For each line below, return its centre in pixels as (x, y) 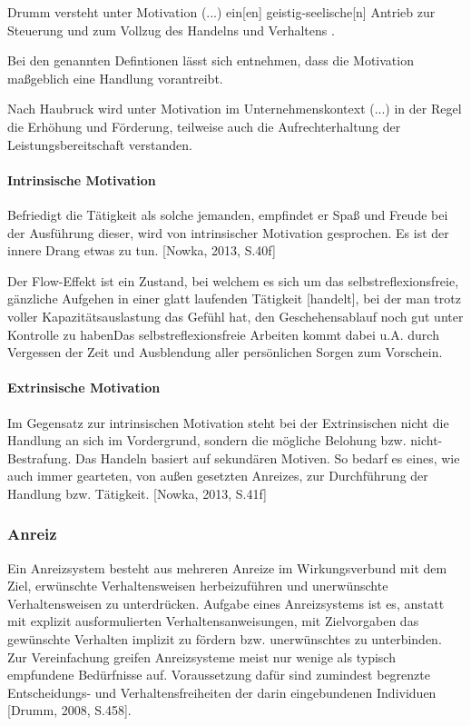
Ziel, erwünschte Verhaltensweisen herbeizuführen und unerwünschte (198, 586)
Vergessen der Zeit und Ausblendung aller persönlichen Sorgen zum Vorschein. (225, 352)
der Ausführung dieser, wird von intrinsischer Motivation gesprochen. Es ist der (228, 232)
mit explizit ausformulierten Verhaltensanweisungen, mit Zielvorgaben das (213, 621)
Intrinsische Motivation (82, 179)
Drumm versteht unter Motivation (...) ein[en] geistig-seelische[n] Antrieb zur (221, 12)
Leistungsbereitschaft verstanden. (100, 144)
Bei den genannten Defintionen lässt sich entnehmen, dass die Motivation (211, 60)
